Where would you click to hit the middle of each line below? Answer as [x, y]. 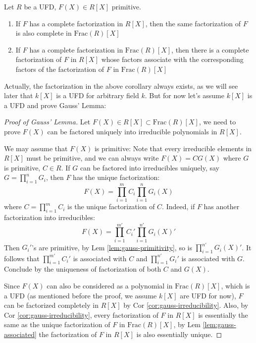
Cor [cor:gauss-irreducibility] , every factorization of [81, 314]
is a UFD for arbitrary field [98, 95]
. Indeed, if [179, 206]
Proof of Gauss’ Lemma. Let [47, 122]
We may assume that [36, 148]
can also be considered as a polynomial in [110, 285]
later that [19, 95]
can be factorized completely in [51, 305]
